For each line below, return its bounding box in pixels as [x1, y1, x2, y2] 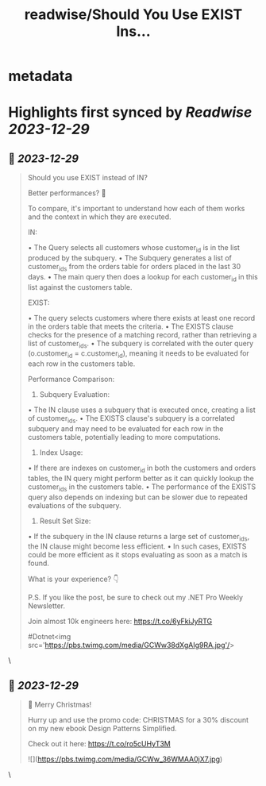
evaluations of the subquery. [27, 500, 121, 510]
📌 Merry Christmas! [27, 700, 92, 710]
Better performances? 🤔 [27, 188, 106, 198]
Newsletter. [27, 601, 66, 611]
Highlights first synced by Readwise [8, 103, 253, 121]
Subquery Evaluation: [39, 390, 110, 399]
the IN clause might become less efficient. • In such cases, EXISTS [27, 541, 247, 551]
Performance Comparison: [27, 375, 115, 384]
